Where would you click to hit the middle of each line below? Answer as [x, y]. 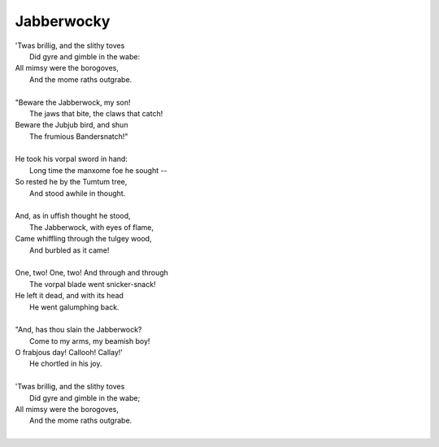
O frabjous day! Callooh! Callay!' [69, 353]
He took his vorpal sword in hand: [71, 159]
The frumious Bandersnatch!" [79, 136]
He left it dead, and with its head [69, 296]
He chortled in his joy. [66, 364]
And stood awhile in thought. [78, 193]
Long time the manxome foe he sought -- [98, 170]
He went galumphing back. [74, 307]
